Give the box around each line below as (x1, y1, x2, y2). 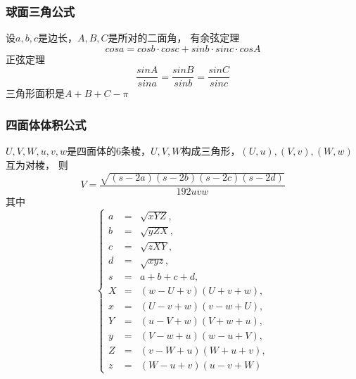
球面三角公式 (6, 2, 75, 20)
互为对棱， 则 (6, 157, 68, 172)
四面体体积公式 (6, 115, 87, 133)
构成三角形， (181, 143, 241, 158)
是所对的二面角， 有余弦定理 (108, 30, 240, 45)
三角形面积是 (6, 86, 65, 101)
